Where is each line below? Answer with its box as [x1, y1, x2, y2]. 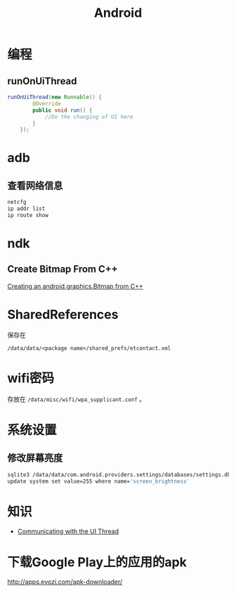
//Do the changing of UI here [44, 113, 133, 120]
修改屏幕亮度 [7, 452, 63, 464]
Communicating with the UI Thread [17, 527, 119, 535]
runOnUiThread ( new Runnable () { [7, 93, 102, 100]
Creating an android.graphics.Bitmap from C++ [7, 282, 144, 290]
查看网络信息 [7, 179, 63, 191]
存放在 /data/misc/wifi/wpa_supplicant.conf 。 [7, 395, 146, 403]
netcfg [7, 199, 27, 206]
